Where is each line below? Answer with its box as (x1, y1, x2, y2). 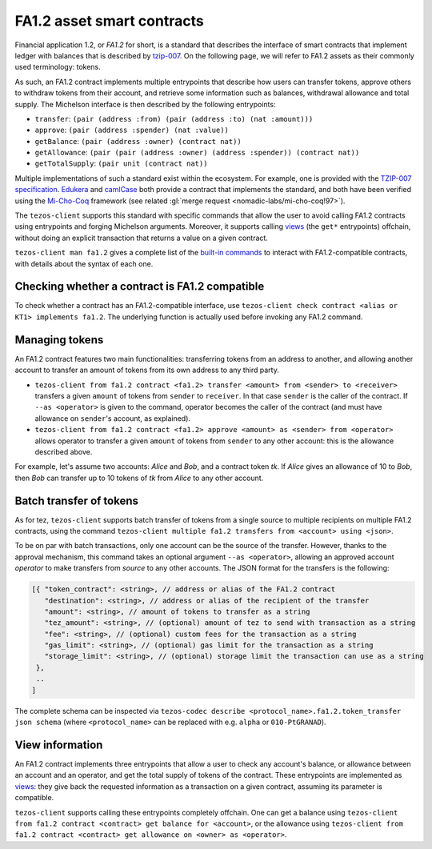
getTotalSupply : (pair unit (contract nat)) (34, 158, 208, 168)
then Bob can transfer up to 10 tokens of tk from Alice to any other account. (14, 473, 264, 483)
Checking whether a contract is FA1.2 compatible (14, 280, 265, 294)
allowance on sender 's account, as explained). (34, 413, 191, 423)
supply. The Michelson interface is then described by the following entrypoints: (14, 99, 276, 109)
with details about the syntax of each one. (14, 258, 154, 268)
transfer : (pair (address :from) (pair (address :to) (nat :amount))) (34, 114, 314, 123)
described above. (34, 447, 93, 456)
